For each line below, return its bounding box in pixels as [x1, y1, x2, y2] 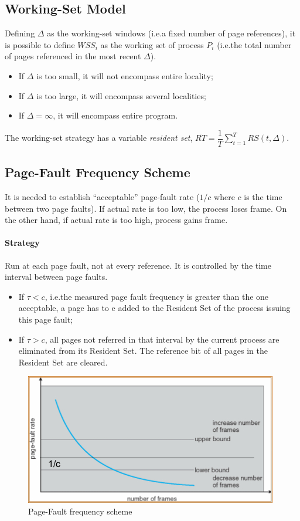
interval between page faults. [5, 270, 108, 283]
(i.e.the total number [217, 38, 292, 50]
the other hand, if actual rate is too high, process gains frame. [5, 214, 228, 226]
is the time [244, 191, 282, 203]
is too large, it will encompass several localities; [36, 89, 206, 102]
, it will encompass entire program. [53, 109, 178, 121]
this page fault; [18, 313, 73, 325]
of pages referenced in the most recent [5, 50, 141, 62]
